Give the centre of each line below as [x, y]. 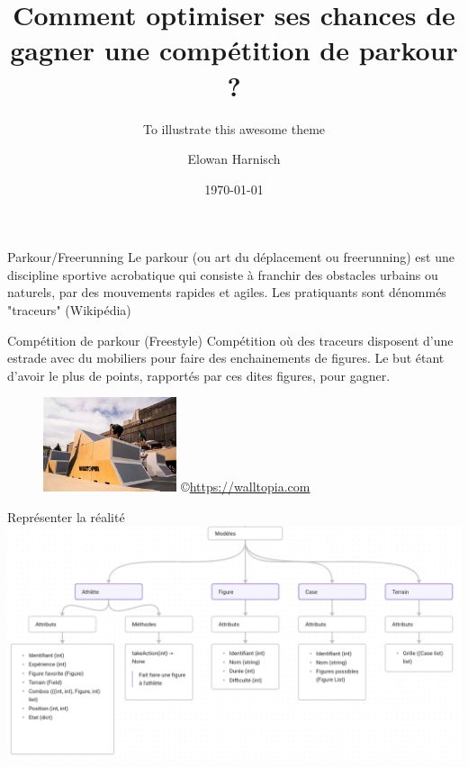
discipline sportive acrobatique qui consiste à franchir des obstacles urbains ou [223, 274]
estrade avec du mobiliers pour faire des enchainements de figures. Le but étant [226, 358]
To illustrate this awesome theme [234, 128]
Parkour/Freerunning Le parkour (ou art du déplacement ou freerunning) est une [231, 257]
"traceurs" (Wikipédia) [69, 310]
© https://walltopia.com [246, 486]
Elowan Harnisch [234, 159]
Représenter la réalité [66, 516]
